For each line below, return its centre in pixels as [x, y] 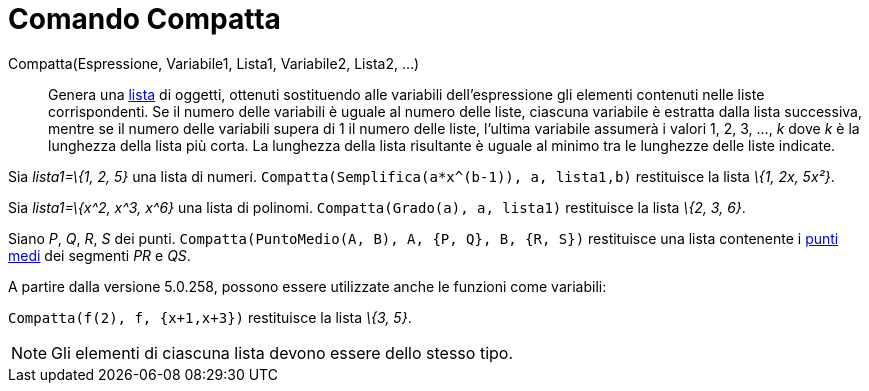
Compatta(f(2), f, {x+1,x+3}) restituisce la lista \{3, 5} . [210, 317]
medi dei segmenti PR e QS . [99, 255]
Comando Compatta [144, 19]
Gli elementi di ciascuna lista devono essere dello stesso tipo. [282, 352]
